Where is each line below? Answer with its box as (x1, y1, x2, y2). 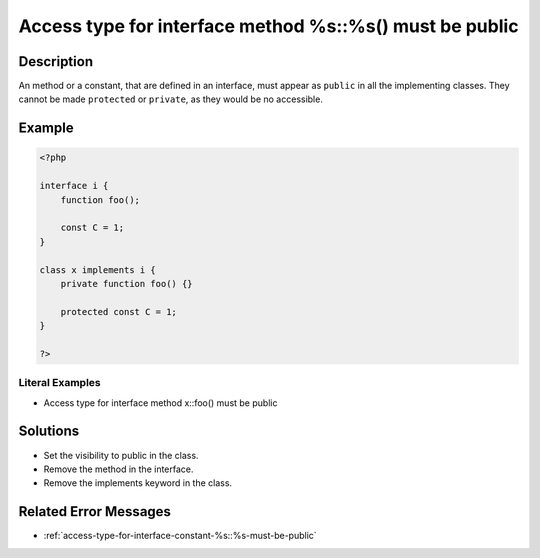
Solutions (18, 423, 80, 440)
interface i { (39, 180, 109, 192)
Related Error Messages (18, 503, 172, 520)
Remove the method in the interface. (43, 463, 194, 475)
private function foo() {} (60, 278, 194, 289)
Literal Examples (18, 376, 101, 390)
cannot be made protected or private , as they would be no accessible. (18, 93, 324, 105)
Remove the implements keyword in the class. (43, 477, 233, 489)
